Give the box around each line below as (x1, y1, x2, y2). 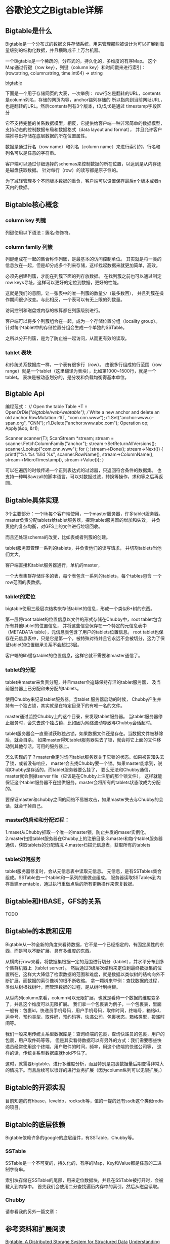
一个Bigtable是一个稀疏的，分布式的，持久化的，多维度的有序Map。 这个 (5, 58, 157, 64)
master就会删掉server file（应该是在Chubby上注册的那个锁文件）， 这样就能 (5, 772, 162, 779)
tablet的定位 (5, 593, 36, 600)
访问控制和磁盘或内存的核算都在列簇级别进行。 (5, 307, 103, 313)
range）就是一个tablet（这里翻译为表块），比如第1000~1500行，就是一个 (5, 368, 157, 374)
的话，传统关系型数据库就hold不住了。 (9, 1050, 90, 1056)
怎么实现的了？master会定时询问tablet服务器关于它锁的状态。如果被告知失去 (5, 754, 164, 760)
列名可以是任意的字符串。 (5, 150, 59, 156)
